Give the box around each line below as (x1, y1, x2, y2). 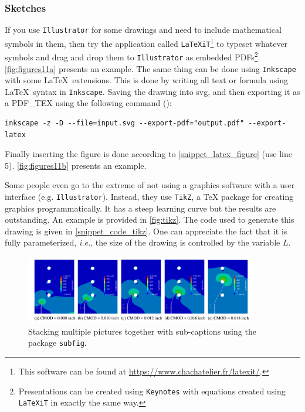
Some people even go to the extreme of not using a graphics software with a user (5, 179, 295, 191)
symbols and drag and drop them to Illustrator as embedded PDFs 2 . (5, 49, 260, 63)
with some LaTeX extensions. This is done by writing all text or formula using (5, 74, 288, 86)
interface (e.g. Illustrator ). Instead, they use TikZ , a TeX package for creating (5, 190, 294, 202)
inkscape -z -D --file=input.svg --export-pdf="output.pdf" (5, 119, 245, 127)
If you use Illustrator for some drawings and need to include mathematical (5, 23, 282, 36)
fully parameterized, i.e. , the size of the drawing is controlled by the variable (5, 236, 280, 248)
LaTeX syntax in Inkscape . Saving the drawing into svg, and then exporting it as (5, 85, 300, 97)
